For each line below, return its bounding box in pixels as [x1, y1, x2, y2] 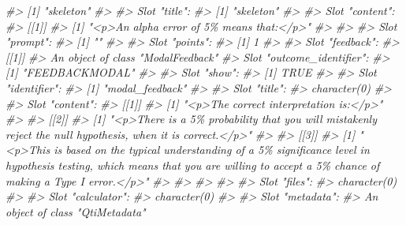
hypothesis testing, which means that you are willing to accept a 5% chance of [6, 156, 380, 173]
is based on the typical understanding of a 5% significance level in [54, 141, 370, 158]
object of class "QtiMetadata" [6, 203, 146, 219]
